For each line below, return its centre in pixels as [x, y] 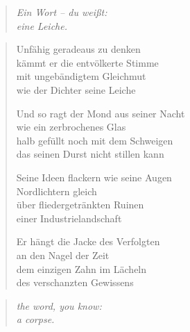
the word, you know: [59, 305]
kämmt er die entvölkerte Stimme [87, 62]
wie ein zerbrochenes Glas [71, 127]
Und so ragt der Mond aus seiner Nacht [101, 113]
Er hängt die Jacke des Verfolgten [88, 241]
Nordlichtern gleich [57, 191]
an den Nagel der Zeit [63, 255]
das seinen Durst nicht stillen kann [90, 154]
